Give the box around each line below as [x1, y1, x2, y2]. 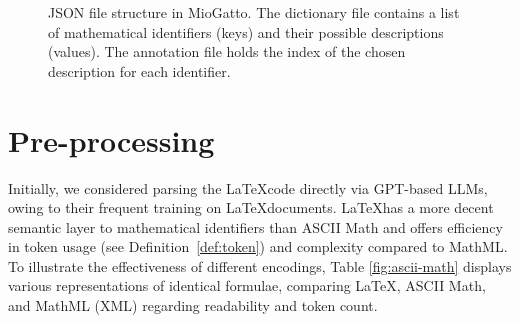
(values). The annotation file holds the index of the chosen [48, 41, 406, 62]
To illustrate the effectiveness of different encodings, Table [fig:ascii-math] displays [8, 255, 512, 276]
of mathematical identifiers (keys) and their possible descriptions [48, 21, 444, 42]
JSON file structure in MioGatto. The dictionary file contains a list [48, 2, 460, 22]
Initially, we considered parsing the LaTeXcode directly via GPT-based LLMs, [8, 177, 488, 198]
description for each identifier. [48, 60, 231, 81]
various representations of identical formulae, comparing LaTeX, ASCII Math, [8, 275, 486, 296]
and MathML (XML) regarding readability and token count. [8, 295, 378, 316]
